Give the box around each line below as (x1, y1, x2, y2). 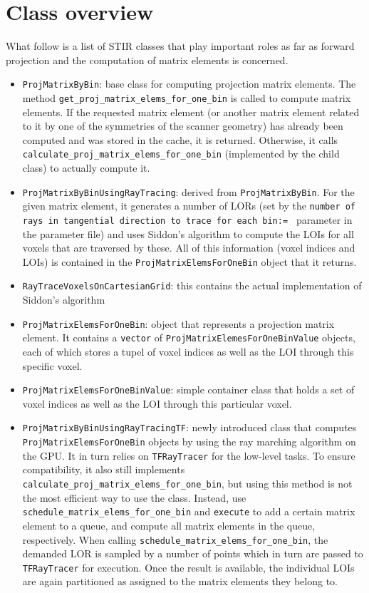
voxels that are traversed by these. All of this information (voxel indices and (22, 240, 355, 255)
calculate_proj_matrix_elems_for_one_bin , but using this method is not (22, 476, 353, 491)
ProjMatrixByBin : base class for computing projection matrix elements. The (22, 76, 356, 91)
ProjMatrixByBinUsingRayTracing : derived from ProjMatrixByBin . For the (22, 184, 355, 199)
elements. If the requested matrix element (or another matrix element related (22, 104, 360, 119)
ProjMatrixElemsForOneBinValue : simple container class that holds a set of (22, 382, 355, 397)
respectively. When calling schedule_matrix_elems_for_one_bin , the (22, 532, 328, 547)
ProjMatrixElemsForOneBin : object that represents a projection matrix (22, 316, 335, 331)
